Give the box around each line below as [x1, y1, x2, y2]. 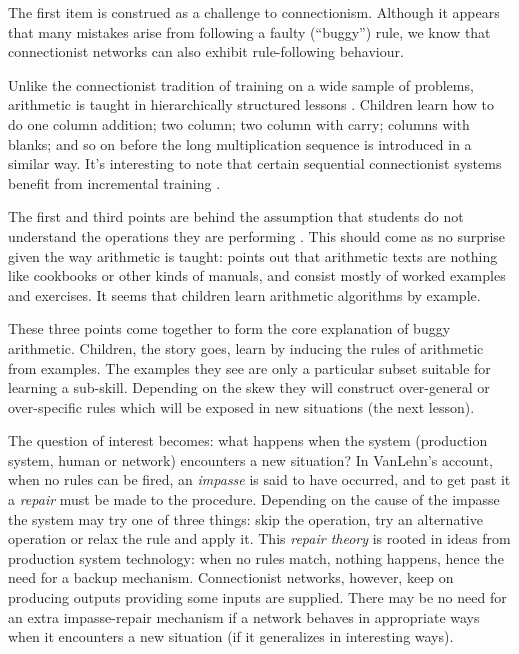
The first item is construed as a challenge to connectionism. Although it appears [8, 2, 500, 22]
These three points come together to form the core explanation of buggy [8, 318, 451, 339]
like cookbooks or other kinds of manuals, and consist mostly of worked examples [8, 265, 506, 286]
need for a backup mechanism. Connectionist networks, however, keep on [8, 567, 454, 588]
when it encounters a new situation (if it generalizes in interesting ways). [8, 626, 454, 647]
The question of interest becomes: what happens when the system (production [8, 430, 488, 451]
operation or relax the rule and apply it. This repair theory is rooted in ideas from [8, 528, 511, 549]
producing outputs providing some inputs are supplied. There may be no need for [8, 587, 507, 608]
